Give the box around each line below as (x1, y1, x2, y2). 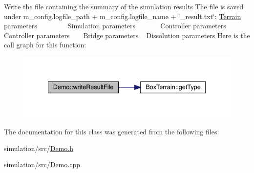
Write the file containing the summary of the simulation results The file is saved (4, 1, 244, 11)
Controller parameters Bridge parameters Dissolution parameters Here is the (4, 30, 250, 40)
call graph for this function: (4, 40, 86, 50)
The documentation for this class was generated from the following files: (4, 127, 219, 137)
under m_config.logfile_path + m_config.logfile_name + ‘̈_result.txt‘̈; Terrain (4, 11, 241, 21)
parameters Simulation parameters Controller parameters (4, 21, 226, 31)
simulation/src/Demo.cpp (4, 159, 80, 170)
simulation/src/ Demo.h (4, 143, 73, 153)
